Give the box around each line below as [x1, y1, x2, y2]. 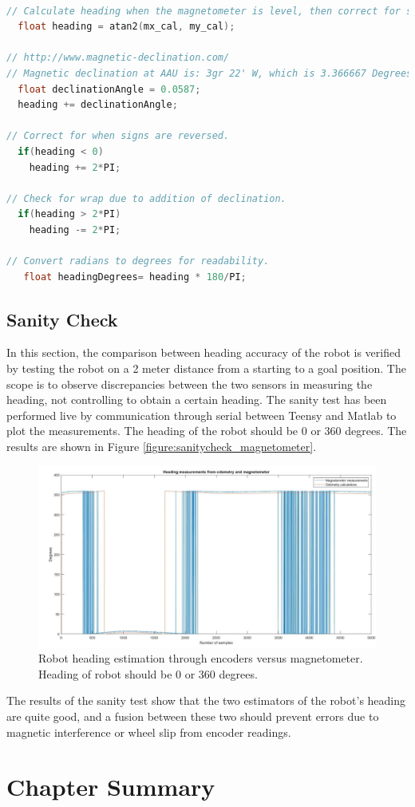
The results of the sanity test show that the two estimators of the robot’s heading [6, 692, 406, 709]
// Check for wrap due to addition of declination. [6, 192, 287, 204]
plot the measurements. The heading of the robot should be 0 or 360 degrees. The [6, 422, 407, 439]
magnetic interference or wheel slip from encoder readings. [6, 723, 291, 740]
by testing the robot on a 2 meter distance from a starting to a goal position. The [6, 360, 406, 377]
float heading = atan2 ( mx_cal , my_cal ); [18, 21, 235, 33]
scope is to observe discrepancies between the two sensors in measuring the [6, 375, 373, 392]
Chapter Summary [6, 770, 215, 803]
